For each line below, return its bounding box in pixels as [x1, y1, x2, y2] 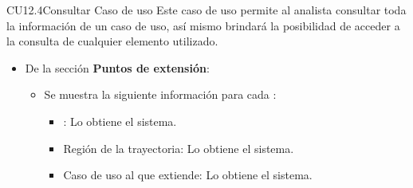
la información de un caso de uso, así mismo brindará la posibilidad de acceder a [6, 17, 400, 33]
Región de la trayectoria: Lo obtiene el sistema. [63, 139, 294, 156]
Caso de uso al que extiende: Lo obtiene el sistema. [63, 166, 313, 183]
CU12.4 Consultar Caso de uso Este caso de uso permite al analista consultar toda [6, 2, 407, 18]
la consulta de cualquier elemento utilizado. [6, 33, 218, 49]
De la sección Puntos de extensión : [25, 59, 210, 76]
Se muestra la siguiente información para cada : [44, 86, 277, 103]
